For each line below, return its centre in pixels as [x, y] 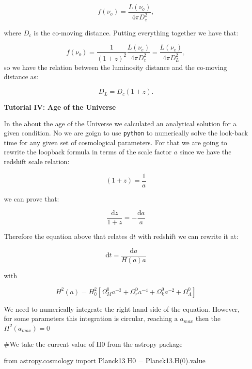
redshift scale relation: [37, 161]
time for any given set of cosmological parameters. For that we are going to [116, 142]
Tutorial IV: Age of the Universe [60, 107]
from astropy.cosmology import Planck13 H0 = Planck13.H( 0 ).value [105, 361]
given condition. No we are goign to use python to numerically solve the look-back [126, 133]
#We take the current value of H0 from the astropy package [93, 344]
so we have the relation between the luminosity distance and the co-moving [116, 67]
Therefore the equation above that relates [66, 236]
